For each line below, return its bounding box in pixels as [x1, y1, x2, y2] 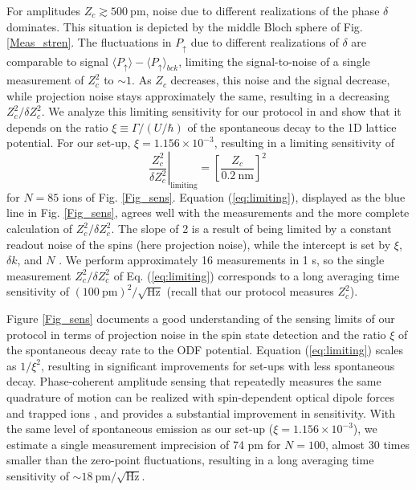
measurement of [6, 71, 84, 88]
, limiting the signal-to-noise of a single [178, 52, 370, 69]
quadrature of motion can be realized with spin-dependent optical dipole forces [6, 388, 394, 405]
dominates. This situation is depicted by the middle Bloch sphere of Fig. [6, 18, 363, 35]
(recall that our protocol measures [166, 283, 334, 300]
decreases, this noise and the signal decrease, [170, 71, 390, 88]
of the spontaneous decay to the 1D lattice [187, 118, 397, 135]
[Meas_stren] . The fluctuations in [6, 34, 172, 51]
